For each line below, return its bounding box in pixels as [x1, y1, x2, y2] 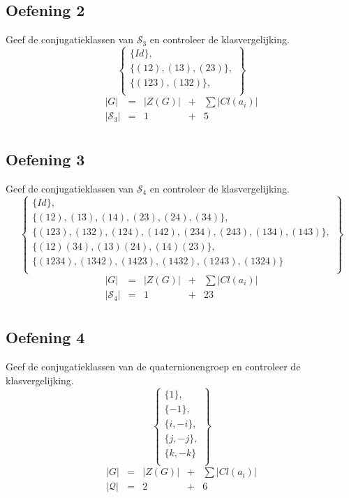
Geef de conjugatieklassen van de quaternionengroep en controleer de [6, 359, 301, 374]
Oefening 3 [6, 148, 85, 169]
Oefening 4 [6, 326, 85, 348]
